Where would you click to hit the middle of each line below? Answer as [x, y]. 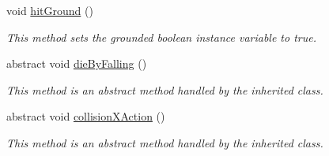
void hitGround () [50, 10]
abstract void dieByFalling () [77, 63]
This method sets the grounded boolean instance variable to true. [161, 37]
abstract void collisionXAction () [86, 116]
